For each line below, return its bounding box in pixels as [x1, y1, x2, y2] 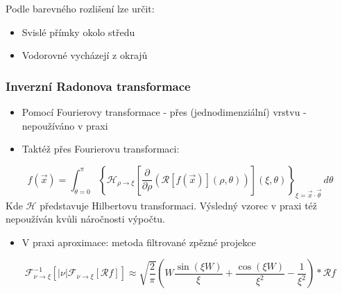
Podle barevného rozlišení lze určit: [6, 1, 155, 15]
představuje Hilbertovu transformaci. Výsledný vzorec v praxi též [40, 198, 318, 212]
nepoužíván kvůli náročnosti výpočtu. [6, 211, 166, 226]
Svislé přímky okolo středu [22, 24, 135, 39]
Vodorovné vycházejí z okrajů [22, 48, 148, 62]
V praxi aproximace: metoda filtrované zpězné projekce [22, 234, 256, 249]
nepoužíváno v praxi [22, 118, 108, 132]
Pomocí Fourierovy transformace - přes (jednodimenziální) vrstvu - [22, 105, 307, 119]
